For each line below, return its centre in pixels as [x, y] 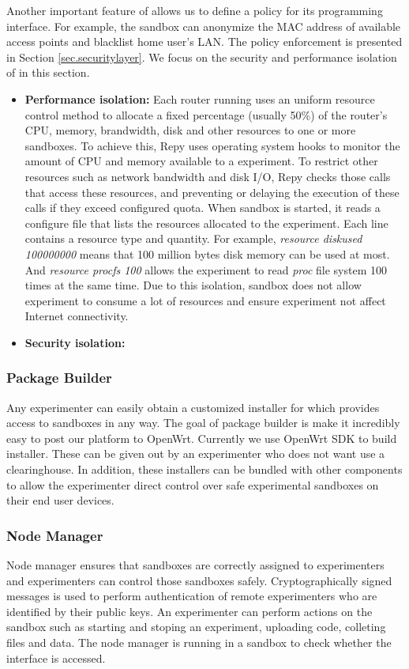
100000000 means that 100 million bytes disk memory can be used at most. [207, 253]
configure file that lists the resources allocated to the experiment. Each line [206, 223]
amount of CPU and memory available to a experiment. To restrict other [201, 161]
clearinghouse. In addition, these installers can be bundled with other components [204, 469]
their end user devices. [60, 500]
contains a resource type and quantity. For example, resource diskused [193, 238]
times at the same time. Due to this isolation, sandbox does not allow [193, 285]
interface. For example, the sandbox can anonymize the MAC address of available [204, 26]
